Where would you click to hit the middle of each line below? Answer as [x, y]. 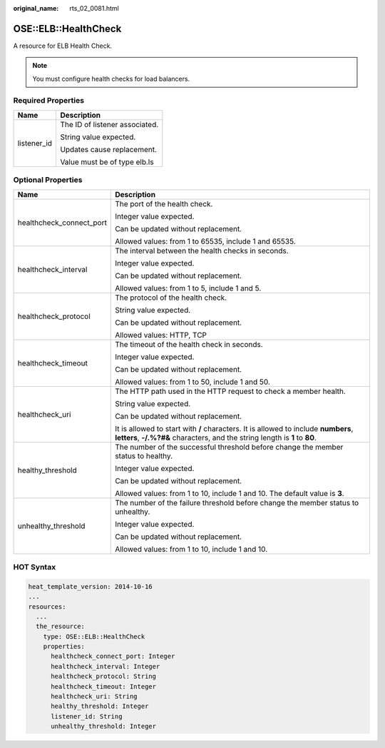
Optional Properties [48, 180]
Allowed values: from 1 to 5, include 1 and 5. [188, 288]
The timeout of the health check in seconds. [189, 344]
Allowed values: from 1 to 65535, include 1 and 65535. [205, 241]
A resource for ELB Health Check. [63, 46]
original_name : [36, 8]
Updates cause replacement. [108, 149]
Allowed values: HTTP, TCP [161, 335]
